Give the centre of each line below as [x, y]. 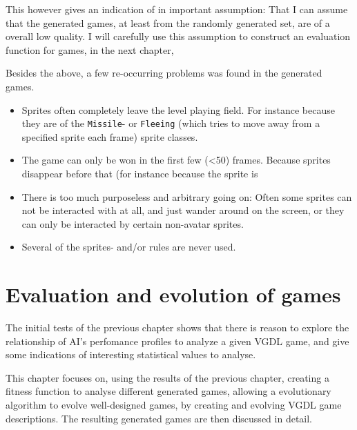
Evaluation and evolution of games [173, 294]
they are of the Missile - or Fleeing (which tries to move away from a [171, 123]
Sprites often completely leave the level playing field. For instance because [178, 109]
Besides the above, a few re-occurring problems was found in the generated [164, 73]
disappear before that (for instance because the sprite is [140, 173]
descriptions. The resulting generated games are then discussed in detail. [159, 418]
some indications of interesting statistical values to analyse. [131, 354]
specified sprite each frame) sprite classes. [110, 136]
